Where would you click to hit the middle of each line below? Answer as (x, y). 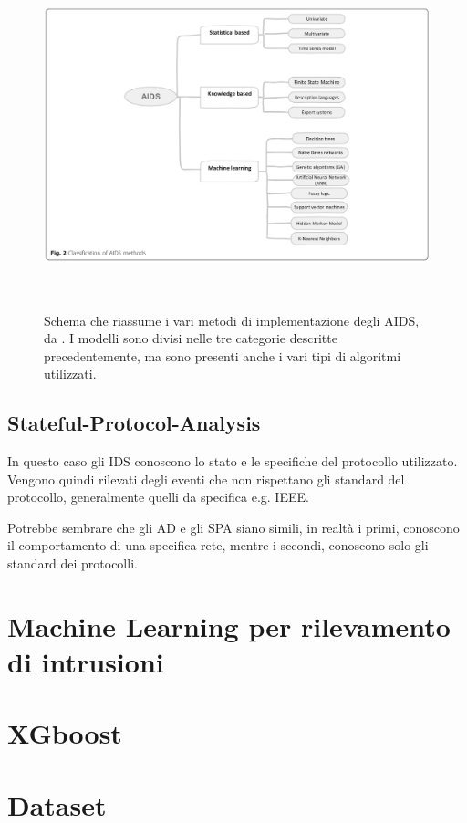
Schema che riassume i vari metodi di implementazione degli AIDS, (232, 320)
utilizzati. (70, 374)
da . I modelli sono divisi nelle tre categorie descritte (191, 338)
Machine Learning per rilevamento (229, 625)
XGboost (65, 733)
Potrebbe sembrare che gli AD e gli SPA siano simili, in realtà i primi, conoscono (233, 527)
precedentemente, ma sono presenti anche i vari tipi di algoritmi (223, 355)
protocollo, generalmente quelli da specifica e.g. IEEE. (158, 497)
